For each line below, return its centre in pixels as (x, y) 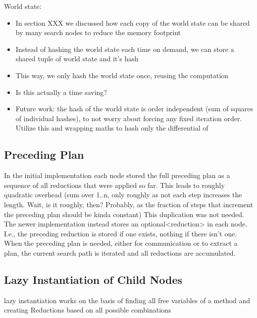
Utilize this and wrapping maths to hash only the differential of (112, 128)
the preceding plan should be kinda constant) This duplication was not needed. (124, 214)
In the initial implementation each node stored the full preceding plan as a (117, 175)
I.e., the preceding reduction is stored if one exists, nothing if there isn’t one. (121, 233)
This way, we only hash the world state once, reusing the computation (122, 75)
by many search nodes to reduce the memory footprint (98, 32)
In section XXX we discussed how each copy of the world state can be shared (133, 23)
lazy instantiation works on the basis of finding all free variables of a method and (127, 300)
